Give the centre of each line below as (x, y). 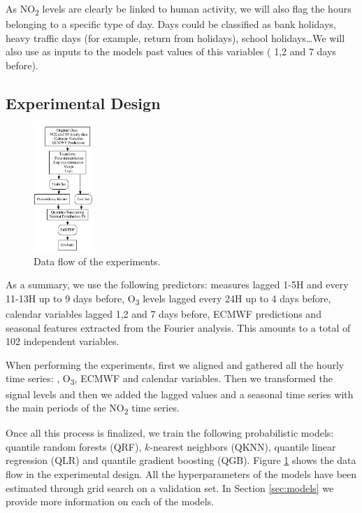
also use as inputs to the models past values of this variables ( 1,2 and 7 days (171, 51)
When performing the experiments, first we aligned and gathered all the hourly (175, 364)
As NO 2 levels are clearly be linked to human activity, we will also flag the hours (179, 9)
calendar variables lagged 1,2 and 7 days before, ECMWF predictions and (164, 314)
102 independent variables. (63, 341)
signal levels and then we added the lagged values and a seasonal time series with (180, 394)
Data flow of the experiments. (97, 261)
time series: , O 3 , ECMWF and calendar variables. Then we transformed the (169, 379)
